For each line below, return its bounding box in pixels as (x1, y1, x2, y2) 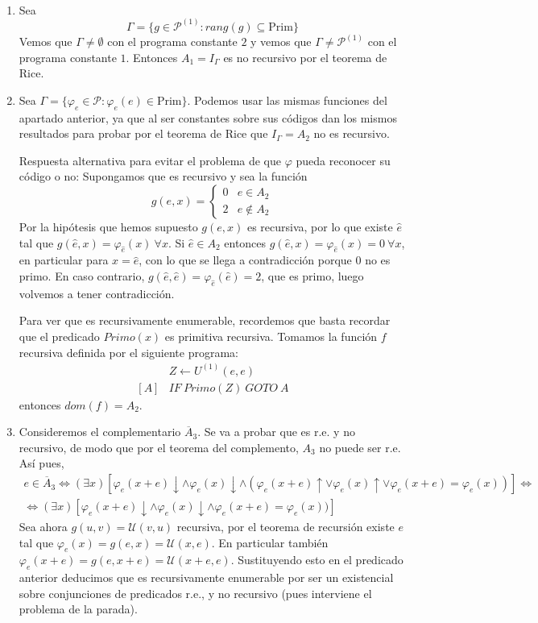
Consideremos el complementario (19, 423, 181, 440)
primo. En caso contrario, (19, 268, 145, 284)
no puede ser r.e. (319, 438, 401, 455)
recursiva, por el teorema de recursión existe (176, 518, 395, 534)
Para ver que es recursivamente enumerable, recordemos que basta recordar (19, 312, 391, 329)
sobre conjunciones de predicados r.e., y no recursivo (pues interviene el (19, 584, 372, 601)
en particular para (19, 251, 109, 268)
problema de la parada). (19, 600, 138, 617)
